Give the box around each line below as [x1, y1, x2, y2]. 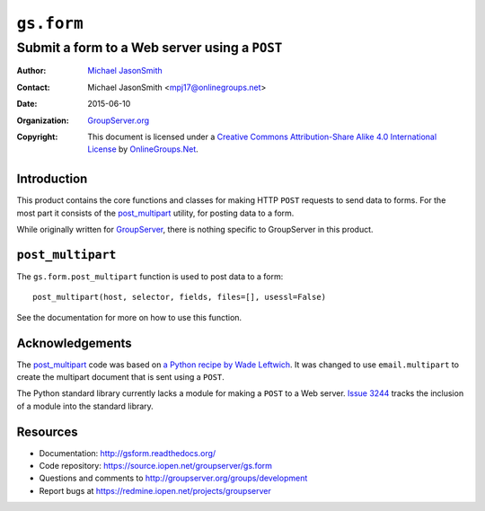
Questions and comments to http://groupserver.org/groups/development [39, 472, 308, 484]
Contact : [16, 82, 51, 93]
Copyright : [16, 131, 58, 142]
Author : [16, 66, 47, 76]
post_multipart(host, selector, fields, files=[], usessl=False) [32, 292, 327, 303]
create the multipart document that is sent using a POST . [16, 372, 225, 383]
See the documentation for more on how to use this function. [16, 312, 242, 322]
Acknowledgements [16, 335, 132, 350]
